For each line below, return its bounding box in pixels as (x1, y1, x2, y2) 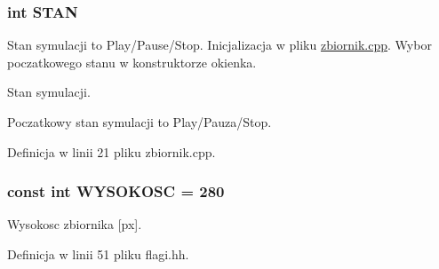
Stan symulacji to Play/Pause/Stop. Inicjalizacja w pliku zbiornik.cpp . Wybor (7, 36, 432, 54)
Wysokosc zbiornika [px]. (7, 215, 142, 233)
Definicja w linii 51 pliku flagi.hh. (7, 245, 189, 263)
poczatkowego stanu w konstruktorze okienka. (7, 52, 257, 71)
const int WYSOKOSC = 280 (7, 180, 225, 202)
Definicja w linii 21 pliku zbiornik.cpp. (7, 142, 216, 161)
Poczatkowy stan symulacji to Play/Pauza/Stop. (7, 113, 272, 131)
